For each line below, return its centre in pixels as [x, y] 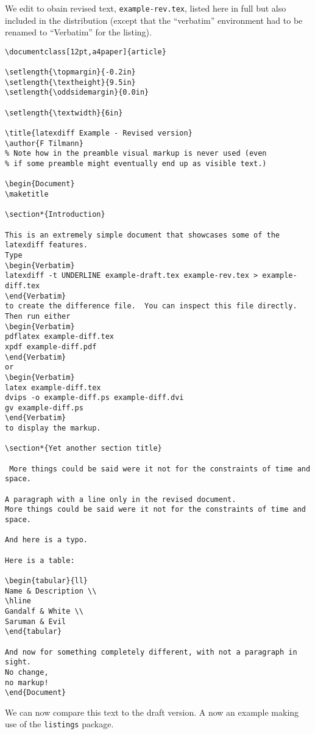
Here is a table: [40, 560]
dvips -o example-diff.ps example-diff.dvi [94, 398]
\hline [18, 601]
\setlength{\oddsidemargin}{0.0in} [77, 93]
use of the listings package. [59, 724]
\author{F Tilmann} [44, 143]
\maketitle [27, 194]
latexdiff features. [47, 245]
